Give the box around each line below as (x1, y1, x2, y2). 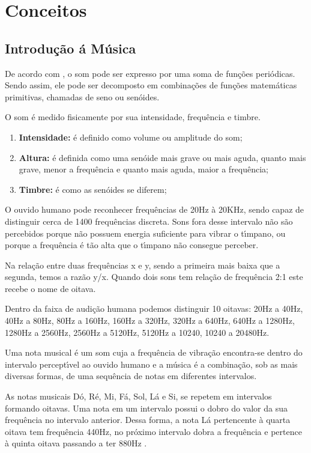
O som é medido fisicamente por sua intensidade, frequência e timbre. (5, 111, 261, 123)
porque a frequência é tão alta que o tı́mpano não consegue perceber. (5, 239, 259, 251)
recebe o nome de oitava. (5, 282, 96, 294)
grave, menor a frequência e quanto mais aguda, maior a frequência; (19, 163, 269, 175)
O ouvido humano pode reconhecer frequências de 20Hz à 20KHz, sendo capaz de (5, 203, 304, 216)
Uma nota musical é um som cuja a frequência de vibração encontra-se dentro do (5, 346, 303, 359)
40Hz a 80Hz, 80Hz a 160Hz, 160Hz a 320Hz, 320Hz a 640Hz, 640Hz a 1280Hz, (5, 314, 295, 327)
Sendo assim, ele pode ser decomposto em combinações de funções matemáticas (5, 79, 297, 91)
